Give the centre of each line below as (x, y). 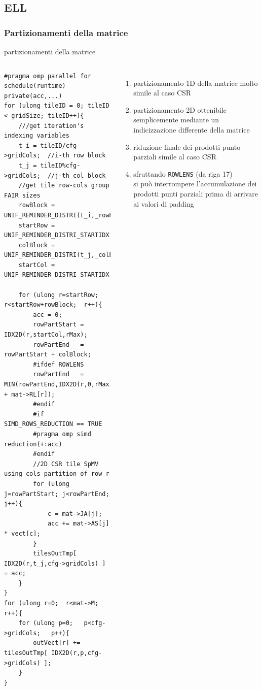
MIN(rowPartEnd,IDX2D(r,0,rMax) (59, 384)
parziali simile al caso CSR (175, 157)
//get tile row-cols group (64, 186)
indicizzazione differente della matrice (192, 129)
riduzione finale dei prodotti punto (187, 146)
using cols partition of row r (57, 474)
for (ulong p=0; (46, 623)
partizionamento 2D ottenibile (180, 109)
